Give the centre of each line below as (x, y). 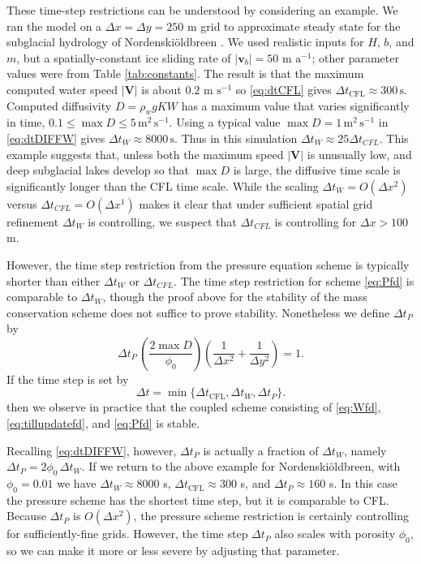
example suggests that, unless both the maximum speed (145, 154)
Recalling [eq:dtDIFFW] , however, (92, 450)
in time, (26, 122)
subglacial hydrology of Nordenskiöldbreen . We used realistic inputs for (185, 42)
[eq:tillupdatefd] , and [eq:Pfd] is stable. (103, 423)
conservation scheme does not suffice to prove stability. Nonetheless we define (198, 312)
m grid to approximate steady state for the (294, 26)
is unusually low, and (359, 154)
